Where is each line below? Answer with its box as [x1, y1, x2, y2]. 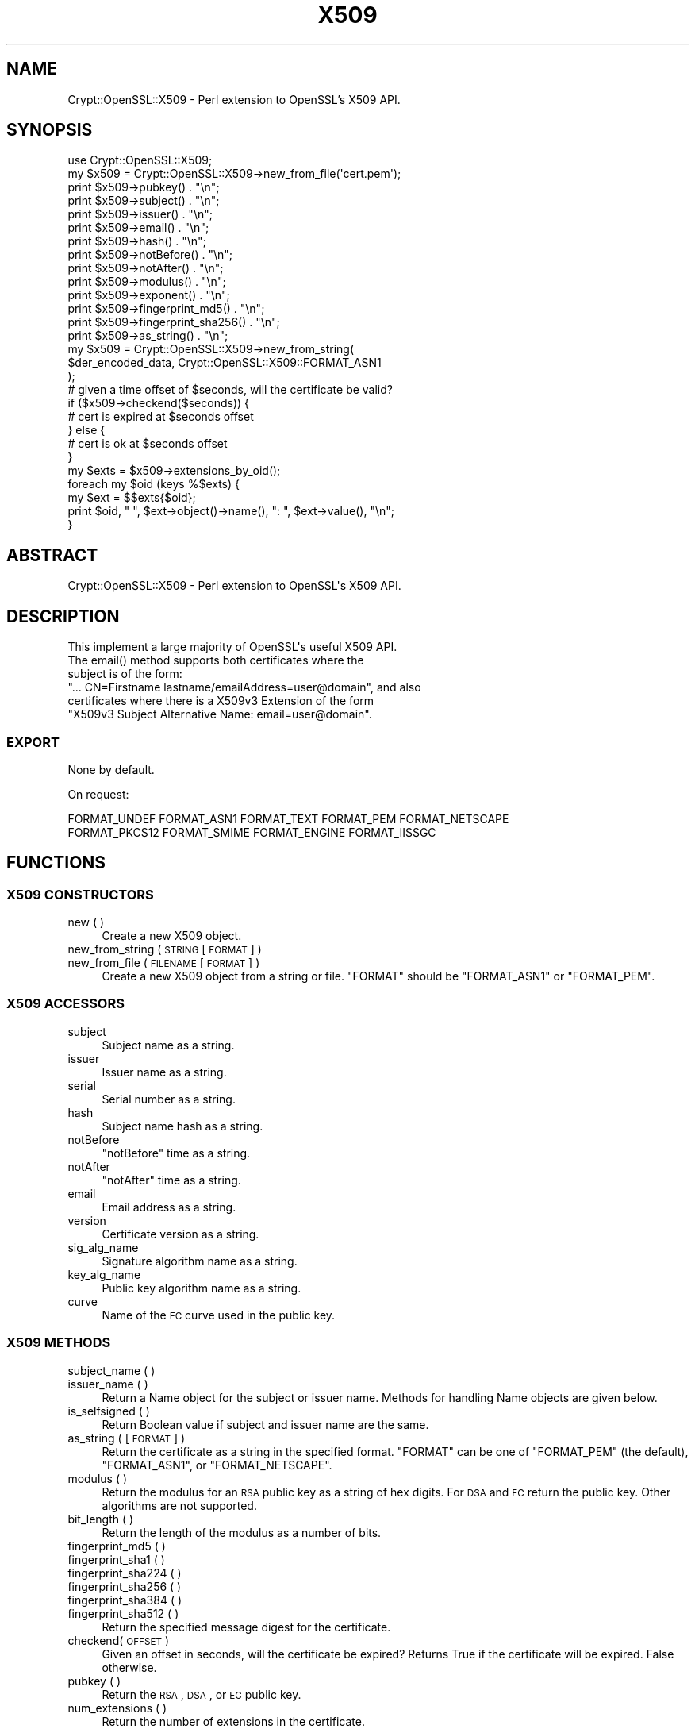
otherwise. [102, 1660, 157, 1674]
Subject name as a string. [102, 1038, 235, 1052]
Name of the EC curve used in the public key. [102, 1307, 336, 1322]
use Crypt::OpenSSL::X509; [67, 153, 213, 168]
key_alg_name [67, 1267, 141, 1281]
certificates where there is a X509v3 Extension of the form [67, 694, 374, 708]
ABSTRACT [6, 545, 98, 565]
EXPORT [6, 734, 60, 750]
